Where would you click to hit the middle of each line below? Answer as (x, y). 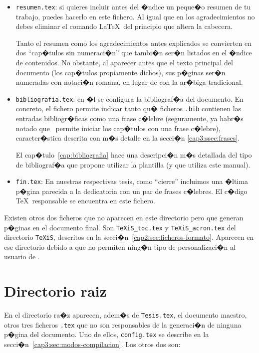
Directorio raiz (55, 291)
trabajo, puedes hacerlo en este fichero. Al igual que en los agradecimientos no (135, 16)
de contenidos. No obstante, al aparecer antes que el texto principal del (124, 63)
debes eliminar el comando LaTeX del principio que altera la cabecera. (124, 26)
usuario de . (22, 257)
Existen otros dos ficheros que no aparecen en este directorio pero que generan (124, 217)
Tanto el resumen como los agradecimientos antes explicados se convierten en (134, 43)
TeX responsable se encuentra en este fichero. (86, 201)
